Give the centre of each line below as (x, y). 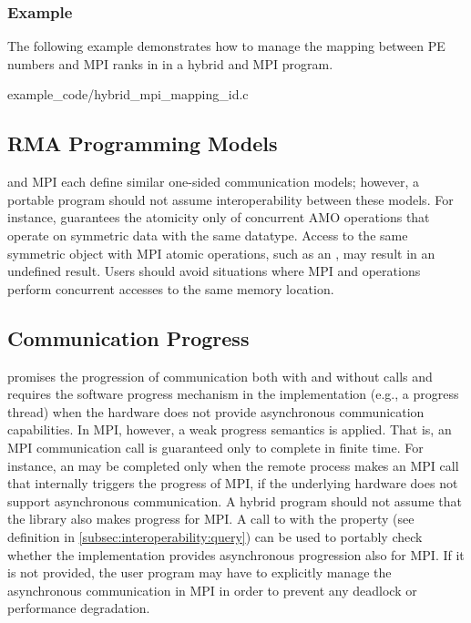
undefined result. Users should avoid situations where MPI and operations (214, 271)
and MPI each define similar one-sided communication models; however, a (213, 182)
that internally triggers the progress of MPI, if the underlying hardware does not (233, 483)
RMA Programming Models (143, 143)
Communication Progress (128, 337)
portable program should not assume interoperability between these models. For (230, 199)
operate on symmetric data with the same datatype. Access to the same (208, 235)
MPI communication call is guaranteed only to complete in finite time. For (215, 447)
